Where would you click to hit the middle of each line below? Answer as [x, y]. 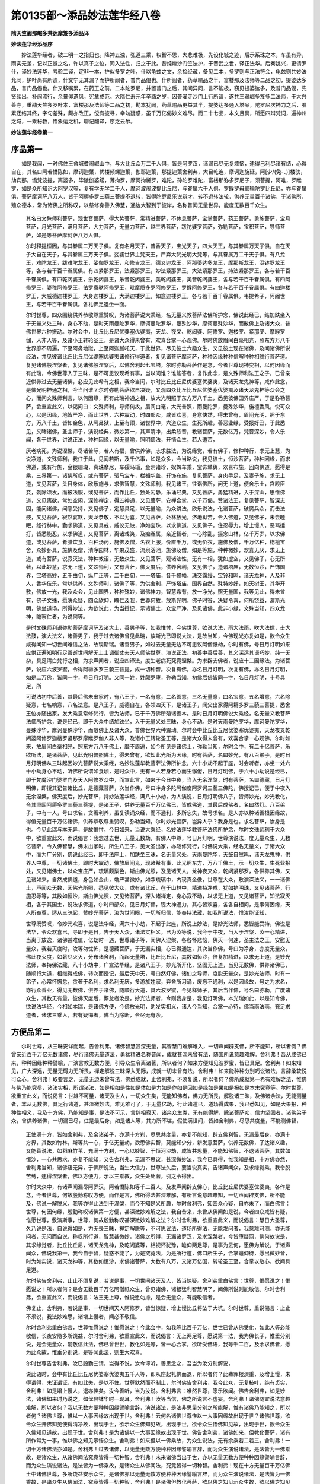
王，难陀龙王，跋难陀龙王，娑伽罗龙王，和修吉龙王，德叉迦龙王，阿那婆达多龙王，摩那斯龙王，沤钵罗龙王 [156, 263]
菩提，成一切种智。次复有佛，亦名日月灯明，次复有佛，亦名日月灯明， [204, 669]
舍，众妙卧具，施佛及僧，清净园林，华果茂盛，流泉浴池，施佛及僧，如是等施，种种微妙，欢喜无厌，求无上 [156, 550]
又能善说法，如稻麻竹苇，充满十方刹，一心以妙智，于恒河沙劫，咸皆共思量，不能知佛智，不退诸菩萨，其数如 [158, 1151]
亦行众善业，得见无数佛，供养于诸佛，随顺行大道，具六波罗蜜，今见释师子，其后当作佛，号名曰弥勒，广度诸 [158, 990]
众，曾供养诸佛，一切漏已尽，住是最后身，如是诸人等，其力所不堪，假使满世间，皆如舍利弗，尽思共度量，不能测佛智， [156, 1121]
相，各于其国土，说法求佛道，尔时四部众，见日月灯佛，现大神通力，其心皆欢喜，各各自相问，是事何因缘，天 [158, 904]
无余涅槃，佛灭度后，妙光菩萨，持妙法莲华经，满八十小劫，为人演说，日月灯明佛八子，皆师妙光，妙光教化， [158, 796]
